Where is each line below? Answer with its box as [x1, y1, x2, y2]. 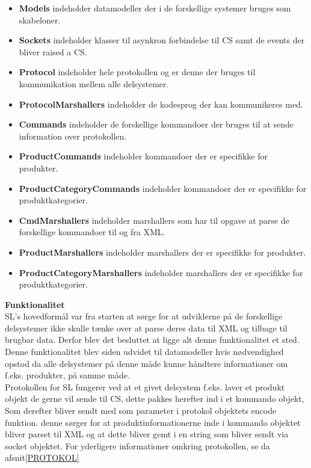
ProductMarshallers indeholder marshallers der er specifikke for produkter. [19, 245, 306, 258]
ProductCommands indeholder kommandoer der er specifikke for [19, 150, 268, 162]
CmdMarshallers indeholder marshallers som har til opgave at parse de [19, 214, 289, 226]
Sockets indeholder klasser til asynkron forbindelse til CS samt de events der [19, 34, 305, 46]
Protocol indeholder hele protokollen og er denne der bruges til [19, 66, 256, 78]
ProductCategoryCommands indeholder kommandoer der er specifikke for [19, 182, 307, 194]
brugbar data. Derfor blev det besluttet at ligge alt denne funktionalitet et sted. [5, 333, 300, 346]
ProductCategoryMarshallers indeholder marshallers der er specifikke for [19, 266, 303, 279]
